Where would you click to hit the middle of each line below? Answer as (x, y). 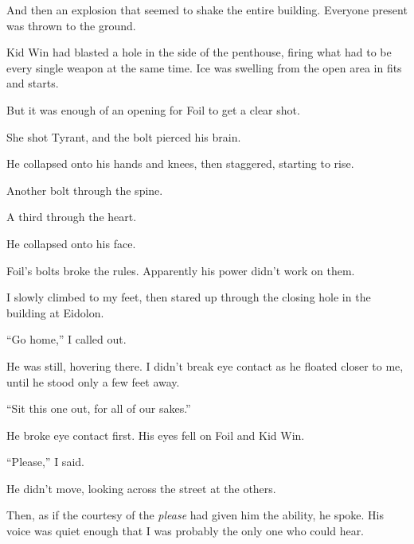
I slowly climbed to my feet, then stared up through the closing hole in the (189, 297)
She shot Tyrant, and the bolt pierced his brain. (124, 136)
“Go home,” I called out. (66, 339)
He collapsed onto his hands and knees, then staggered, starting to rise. (180, 163)
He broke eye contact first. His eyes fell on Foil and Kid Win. (156, 435)
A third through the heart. (72, 217)
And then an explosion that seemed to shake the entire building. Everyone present (207, 10)
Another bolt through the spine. (85, 190)
